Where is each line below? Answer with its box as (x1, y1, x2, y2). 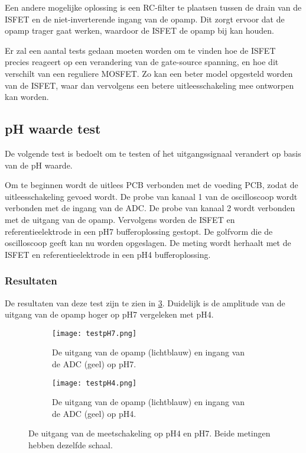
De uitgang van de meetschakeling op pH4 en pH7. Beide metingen (28, 427, 271, 439)
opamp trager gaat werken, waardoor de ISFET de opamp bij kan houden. (5, 24, 275, 37)
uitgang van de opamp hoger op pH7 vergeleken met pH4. (5, 308, 214, 321)
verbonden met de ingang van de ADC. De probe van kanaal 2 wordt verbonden (5, 202, 295, 214)
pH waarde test (5, 119, 101, 138)
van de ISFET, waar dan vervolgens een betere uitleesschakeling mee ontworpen (5, 79, 294, 91)
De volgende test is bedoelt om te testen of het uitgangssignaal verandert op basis (5, 147, 301, 159)
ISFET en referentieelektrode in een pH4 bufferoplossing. (5, 248, 211, 260)
